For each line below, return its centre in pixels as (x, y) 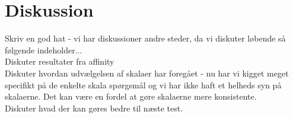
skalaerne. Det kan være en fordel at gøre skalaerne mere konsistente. (131, 96)
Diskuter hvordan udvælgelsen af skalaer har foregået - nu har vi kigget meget (147, 73)
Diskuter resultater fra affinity (60, 61)
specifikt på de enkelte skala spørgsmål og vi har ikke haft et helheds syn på (143, 84)
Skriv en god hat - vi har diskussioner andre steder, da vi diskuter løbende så (145, 38)
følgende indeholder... (44, 50)
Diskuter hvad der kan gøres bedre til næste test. (94, 108)
